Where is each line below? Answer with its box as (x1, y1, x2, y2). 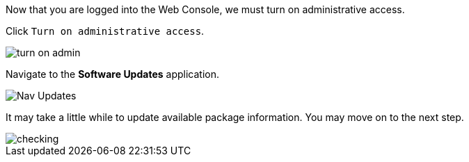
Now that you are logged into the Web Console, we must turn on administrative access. (6, 3, 405, 15)
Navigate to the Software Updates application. (6, 68, 219, 80)
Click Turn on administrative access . (6, 25, 205, 37)
